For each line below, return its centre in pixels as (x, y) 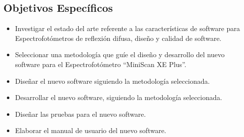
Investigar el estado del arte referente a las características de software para (127, 28)
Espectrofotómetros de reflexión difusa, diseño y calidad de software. (118, 38)
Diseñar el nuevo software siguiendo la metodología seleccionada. (112, 81)
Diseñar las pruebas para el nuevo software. (80, 114)
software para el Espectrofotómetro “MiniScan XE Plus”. (101, 64)
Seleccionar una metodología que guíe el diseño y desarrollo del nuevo (120, 54)
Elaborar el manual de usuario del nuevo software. (91, 130)
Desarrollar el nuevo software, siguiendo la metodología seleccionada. (119, 97)
